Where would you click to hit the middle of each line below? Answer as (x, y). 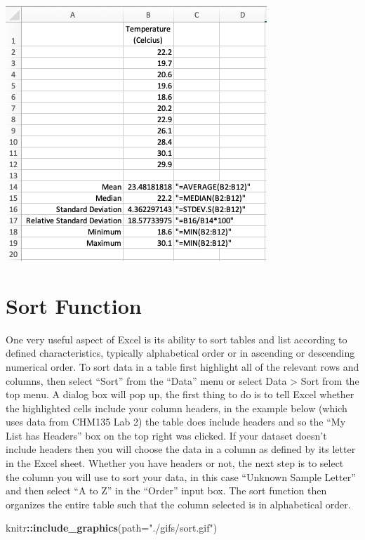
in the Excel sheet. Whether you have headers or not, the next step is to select (175, 463)
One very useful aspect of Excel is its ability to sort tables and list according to (177, 339)
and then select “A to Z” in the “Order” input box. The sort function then (166, 490)
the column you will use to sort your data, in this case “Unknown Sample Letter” (181, 476)
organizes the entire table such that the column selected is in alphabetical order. (178, 504)
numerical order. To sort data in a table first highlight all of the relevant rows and (182, 366)
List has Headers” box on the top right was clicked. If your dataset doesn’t (166, 435)
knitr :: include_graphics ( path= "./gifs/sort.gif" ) (112, 528)
